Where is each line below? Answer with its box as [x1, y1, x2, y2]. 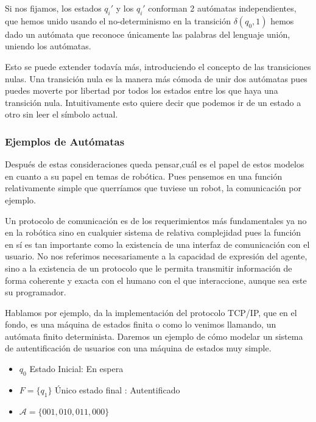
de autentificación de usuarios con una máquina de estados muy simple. [5, 342, 272, 354]
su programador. [5, 286, 66, 298]
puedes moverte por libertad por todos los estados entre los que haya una [5, 84, 278, 97]
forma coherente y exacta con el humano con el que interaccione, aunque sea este [5, 273, 307, 286]
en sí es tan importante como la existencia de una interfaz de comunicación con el [5, 237, 310, 250]
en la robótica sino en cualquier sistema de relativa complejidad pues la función [5, 226, 301, 239]
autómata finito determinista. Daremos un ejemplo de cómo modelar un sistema [5, 329, 303, 342]
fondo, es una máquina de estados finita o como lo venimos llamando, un [5, 318, 276, 331]
